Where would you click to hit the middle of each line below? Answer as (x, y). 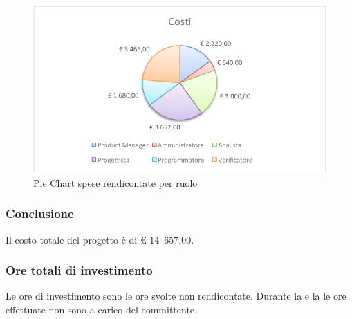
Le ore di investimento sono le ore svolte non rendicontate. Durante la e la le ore (176, 296)
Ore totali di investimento (79, 270)
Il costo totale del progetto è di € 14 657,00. (100, 239)
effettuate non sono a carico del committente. (101, 309)
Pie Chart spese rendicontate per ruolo (115, 182)
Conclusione (40, 213)
